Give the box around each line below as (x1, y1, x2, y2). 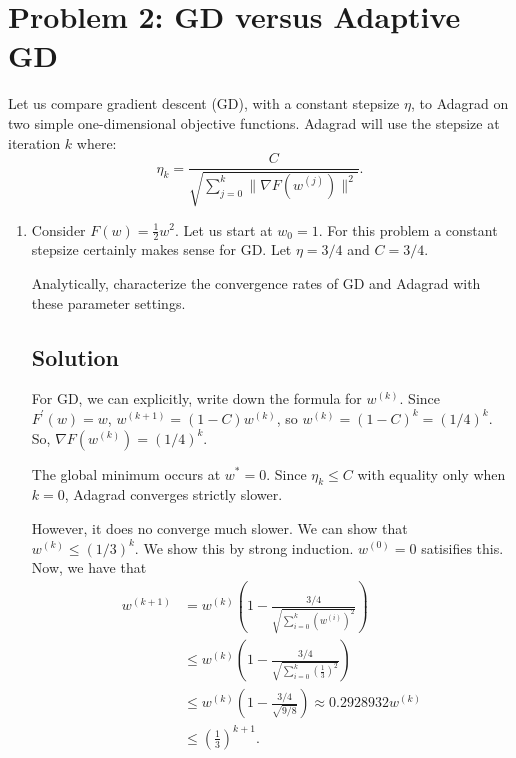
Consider (31, 219, 86, 240)
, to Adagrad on (410, 93, 509, 114)
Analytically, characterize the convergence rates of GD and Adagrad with (31, 272, 481, 293)
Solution (31, 341, 119, 372)
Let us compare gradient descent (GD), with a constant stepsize (8, 93, 400, 114)
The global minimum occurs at (31, 463, 221, 484)
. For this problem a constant (318, 219, 498, 240)
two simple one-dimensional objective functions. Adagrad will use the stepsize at (8, 112, 500, 133)
